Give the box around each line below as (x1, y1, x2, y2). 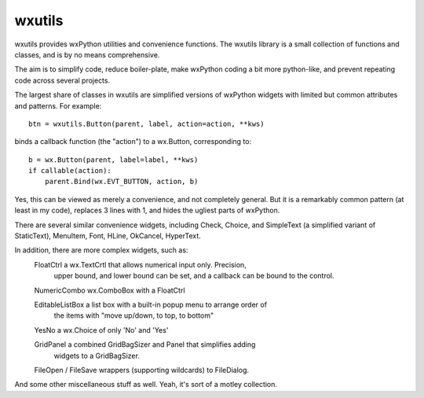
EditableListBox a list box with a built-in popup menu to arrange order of (34, 300, 267, 309)
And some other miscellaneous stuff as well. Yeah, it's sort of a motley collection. (14, 380, 278, 389)
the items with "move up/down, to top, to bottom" (53, 311, 214, 320)
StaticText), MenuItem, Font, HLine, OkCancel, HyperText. (14, 231, 202, 241)
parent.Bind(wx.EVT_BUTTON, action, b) (44, 177, 199, 186)
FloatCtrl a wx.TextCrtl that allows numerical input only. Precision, (34, 260, 247, 269)
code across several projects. (14, 76, 110, 85)
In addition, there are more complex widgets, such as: (14, 245, 188, 255)
